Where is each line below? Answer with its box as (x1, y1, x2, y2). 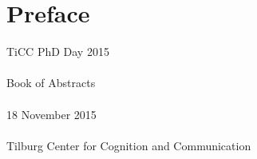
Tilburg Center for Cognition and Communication (6, 137, 251, 153)
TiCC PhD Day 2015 (6, 43, 109, 60)
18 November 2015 (6, 105, 97, 122)
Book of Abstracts (6, 74, 96, 91)
